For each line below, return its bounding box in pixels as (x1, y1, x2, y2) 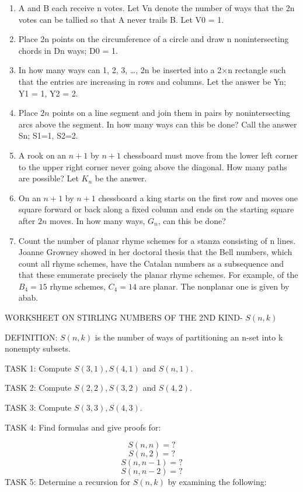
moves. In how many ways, (49, 214, 145, 226)
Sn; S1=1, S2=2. (18, 129, 78, 142)
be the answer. (95, 172, 147, 184)
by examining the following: (168, 476, 267, 488)
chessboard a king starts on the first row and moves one (98, 191, 298, 204)
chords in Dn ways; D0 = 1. (18, 44, 118, 56)
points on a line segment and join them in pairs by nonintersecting (52, 106, 290, 119)
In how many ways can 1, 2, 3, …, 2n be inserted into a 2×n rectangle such (18, 64, 286, 76)
